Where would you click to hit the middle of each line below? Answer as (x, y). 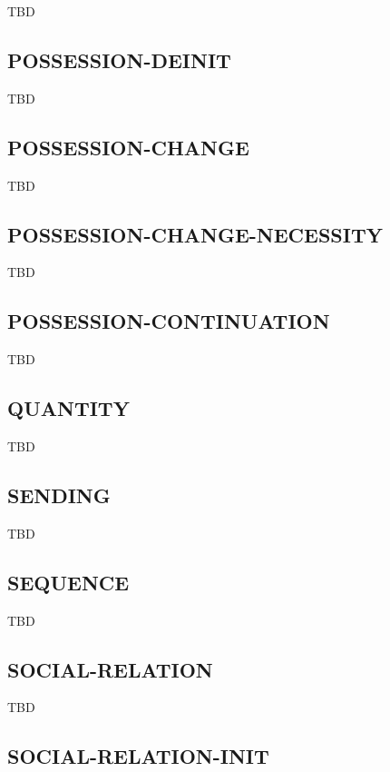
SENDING (59, 495)
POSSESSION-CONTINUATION (169, 321)
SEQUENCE (68, 582)
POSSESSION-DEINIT (119, 59)
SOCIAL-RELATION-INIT (138, 756)
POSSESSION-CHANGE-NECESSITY (195, 234)
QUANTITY (68, 408)
